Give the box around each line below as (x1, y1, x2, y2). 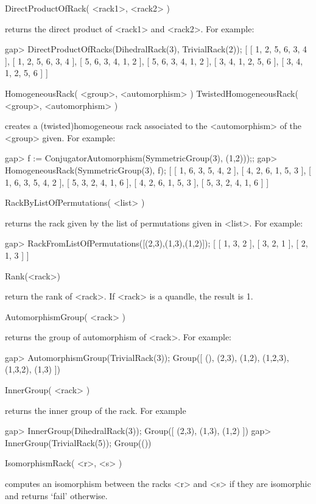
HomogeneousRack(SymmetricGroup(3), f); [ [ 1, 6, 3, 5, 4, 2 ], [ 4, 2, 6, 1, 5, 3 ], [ (5, 163, 311, 176)
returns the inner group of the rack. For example (5, 404, 186, 416)
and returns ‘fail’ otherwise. (5, 489, 108, 502)
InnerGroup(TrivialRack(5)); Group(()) (5, 436, 152, 449)
